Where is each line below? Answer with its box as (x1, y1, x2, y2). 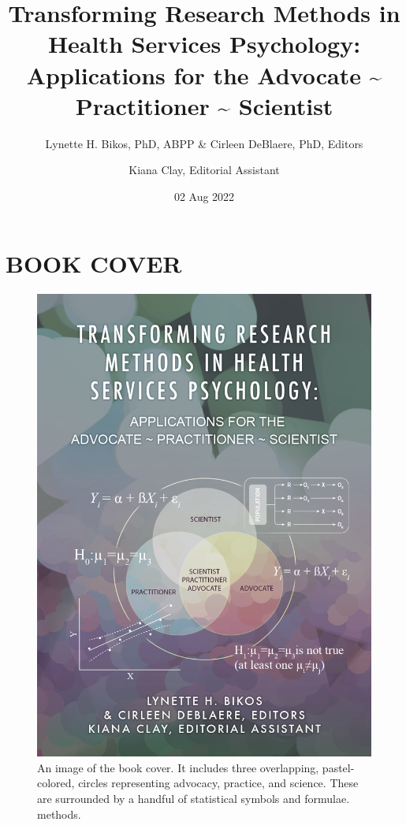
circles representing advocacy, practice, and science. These (78, 775, 359, 791)
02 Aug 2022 (173, 188, 235, 204)
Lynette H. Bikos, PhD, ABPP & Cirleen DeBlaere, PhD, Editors (45, 135, 363, 151)
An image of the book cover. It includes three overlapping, (37, 759, 319, 775)
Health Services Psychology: (47, 28, 361, 60)
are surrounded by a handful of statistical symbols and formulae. (37, 790, 350, 806)
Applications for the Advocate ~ (26, 58, 382, 91)
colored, (37, 775, 75, 791)
